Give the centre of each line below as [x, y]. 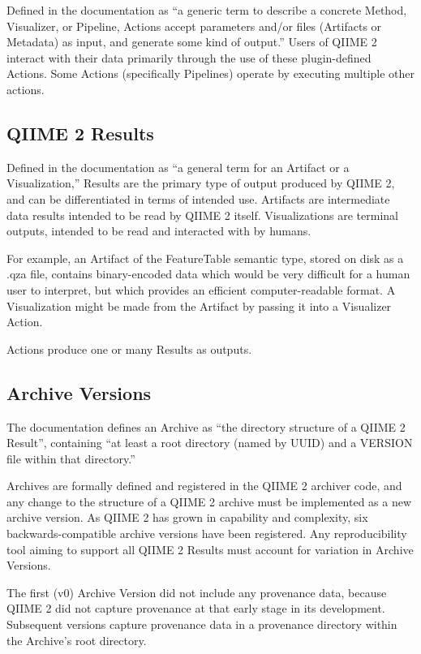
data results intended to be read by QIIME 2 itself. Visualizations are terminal [202, 215]
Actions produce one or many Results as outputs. [129, 349]
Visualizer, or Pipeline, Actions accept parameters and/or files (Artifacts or [194, 26]
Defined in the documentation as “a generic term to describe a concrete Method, [207, 10]
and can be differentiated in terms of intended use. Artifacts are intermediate [198, 198]
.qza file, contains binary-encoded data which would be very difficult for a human [208, 274]
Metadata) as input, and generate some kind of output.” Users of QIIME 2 [192, 42]
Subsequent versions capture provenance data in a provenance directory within [202, 624]
